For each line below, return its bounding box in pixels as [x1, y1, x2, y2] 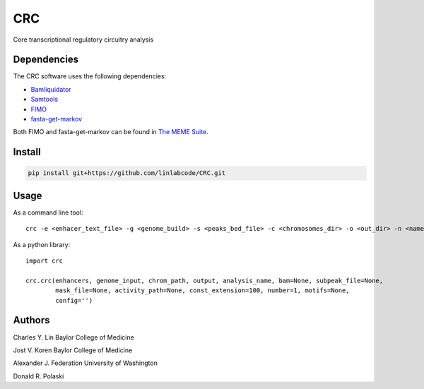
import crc [25, 257, 64, 265]
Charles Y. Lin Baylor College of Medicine [13, 333, 134, 342]
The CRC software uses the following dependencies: [13, 72, 167, 80]
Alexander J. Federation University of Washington [13, 359, 158, 367]
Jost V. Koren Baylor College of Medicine [13, 346, 133, 354]
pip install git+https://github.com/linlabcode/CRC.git [28, 169, 226, 177]
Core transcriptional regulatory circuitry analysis [13, 35, 154, 44]
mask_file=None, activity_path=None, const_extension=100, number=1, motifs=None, [55, 287, 350, 294]
